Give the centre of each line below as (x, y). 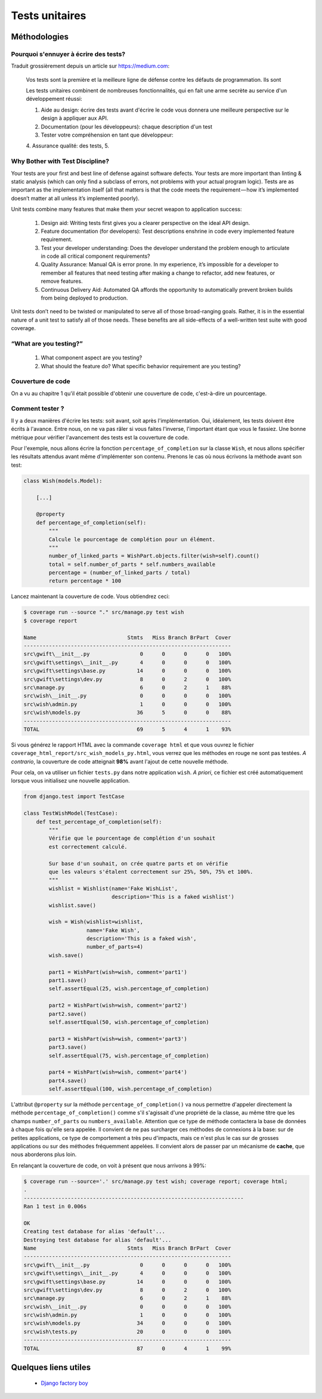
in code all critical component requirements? (95, 256)
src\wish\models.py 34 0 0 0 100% (127, 1323)
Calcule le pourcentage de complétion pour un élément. (132, 539)
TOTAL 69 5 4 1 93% (127, 729)
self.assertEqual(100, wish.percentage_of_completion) (131, 1089)
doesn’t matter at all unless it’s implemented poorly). (75, 198)
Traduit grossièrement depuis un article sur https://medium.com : (90, 66)
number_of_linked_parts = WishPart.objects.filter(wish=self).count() (154, 556)
